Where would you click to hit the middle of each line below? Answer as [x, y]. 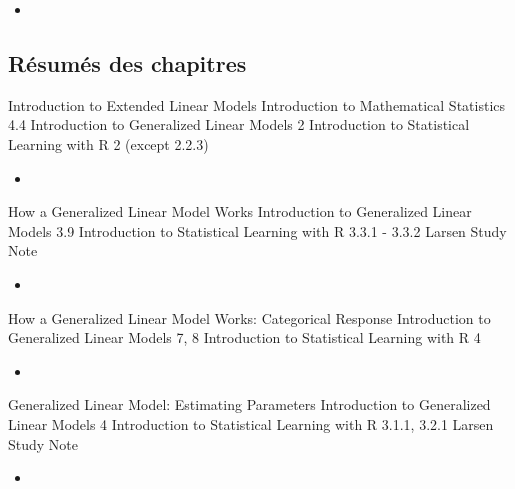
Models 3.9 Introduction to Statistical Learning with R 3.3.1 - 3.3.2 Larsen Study [257, 230]
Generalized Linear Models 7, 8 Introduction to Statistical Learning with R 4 [244, 337]
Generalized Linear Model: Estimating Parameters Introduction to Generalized [249, 404]
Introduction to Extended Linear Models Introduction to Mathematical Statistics [257, 104]
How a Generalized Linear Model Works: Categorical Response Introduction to [249, 317]
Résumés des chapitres [127, 62]
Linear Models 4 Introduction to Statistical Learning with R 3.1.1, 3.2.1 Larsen [251, 423]
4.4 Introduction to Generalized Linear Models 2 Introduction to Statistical [239, 124]
